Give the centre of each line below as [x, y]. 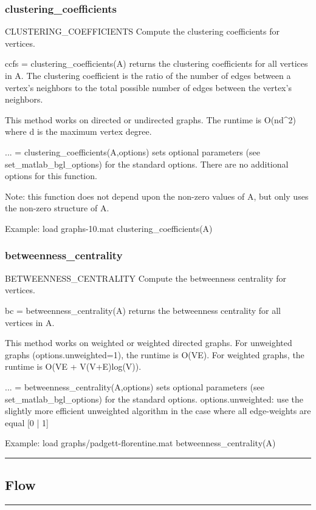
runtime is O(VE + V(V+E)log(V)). [73, 366]
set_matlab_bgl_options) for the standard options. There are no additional [147, 164]
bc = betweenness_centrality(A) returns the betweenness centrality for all [143, 310]
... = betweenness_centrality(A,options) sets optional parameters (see [135, 386]
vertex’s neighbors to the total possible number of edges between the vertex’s [148, 87]
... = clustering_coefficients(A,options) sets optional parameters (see [132, 151]
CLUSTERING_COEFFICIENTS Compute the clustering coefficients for [143, 31]
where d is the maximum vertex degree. [78, 131]
